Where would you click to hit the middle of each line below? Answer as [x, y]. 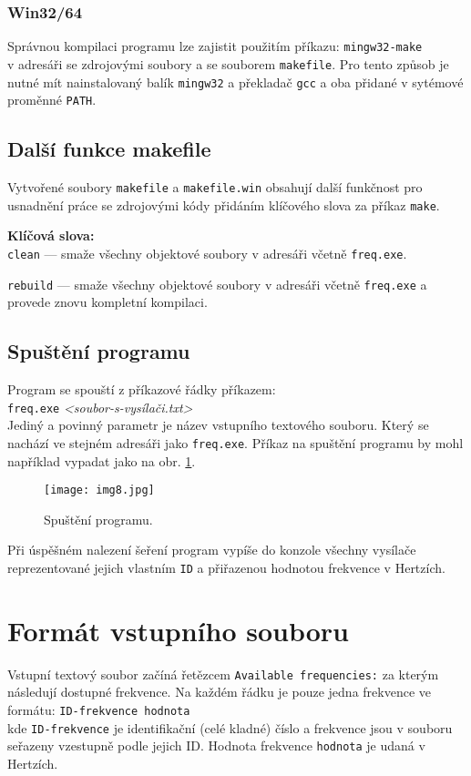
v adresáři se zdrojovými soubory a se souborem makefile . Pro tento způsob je [228, 63]
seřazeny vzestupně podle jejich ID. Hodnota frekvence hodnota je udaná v [216, 745]
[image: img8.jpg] [99, 490]
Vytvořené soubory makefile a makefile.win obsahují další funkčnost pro [215, 187]
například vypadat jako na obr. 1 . [102, 460]
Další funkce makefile [109, 149]
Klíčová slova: [51, 235]
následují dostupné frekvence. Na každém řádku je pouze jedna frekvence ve [219, 692]
